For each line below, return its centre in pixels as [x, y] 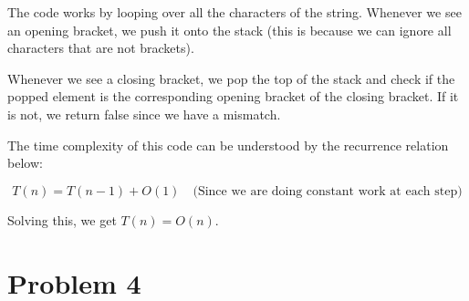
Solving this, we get [62, 219]
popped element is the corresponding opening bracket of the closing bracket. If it [233, 96]
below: [25, 163]
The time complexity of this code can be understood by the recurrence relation [228, 145]
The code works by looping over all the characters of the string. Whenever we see [234, 12]
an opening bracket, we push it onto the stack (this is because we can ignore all [229, 30]
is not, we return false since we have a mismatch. [144, 114]
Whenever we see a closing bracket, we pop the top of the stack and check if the [231, 78]
